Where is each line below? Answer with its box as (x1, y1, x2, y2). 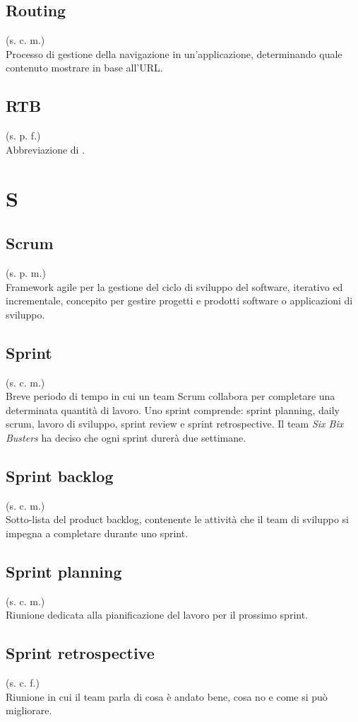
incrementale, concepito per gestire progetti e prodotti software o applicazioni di (6, 293, 353, 308)
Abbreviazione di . (6, 142, 85, 156)
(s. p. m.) (6, 265, 46, 280)
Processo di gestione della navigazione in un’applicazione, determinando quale (6, 46, 342, 61)
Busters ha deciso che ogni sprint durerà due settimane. (6, 430, 246, 445)
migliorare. (6, 703, 52, 718)
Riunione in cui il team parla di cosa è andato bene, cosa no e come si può (6, 689, 328, 704)
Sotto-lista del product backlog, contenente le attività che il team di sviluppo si (6, 512, 349, 527)
